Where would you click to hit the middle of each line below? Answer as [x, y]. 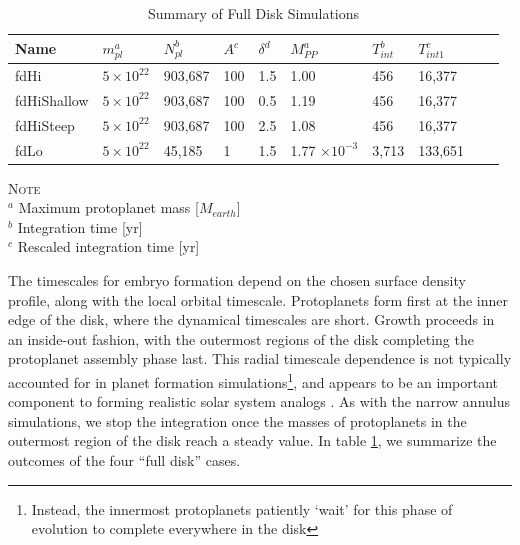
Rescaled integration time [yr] [108, 246]
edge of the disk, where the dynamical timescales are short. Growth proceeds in [251, 319]
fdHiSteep [45, 124]
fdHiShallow [52, 99]
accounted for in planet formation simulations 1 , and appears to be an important [253, 380]
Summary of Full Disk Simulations [254, 13]
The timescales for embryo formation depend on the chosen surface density [237, 280]
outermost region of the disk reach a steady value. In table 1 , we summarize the [252, 440]
